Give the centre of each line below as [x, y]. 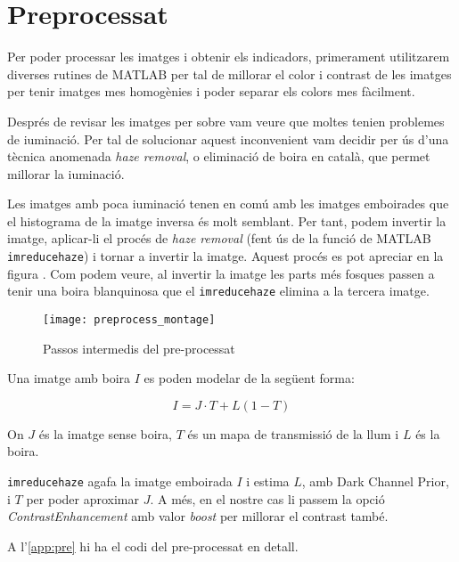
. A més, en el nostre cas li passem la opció [267, 498]
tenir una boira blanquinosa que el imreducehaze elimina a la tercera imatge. [218, 291]
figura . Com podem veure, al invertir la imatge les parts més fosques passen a [221, 273]
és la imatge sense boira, [105, 433]
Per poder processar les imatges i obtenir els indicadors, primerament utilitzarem [229, 57]
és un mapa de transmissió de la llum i [293, 433]
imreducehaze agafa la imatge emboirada [120, 481]
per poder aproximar [82, 498]
